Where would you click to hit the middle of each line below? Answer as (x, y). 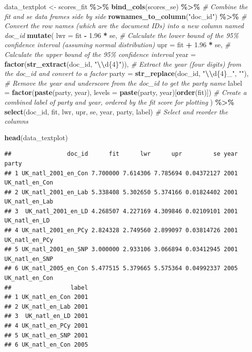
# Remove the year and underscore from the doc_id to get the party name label (123, 83)
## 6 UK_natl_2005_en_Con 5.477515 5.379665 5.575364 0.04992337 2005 (121, 269)
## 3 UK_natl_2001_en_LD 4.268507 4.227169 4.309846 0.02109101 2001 (121, 211)
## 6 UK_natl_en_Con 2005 (46, 345)
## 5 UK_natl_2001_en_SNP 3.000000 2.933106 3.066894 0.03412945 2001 (121, 250)
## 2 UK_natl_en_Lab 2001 (46, 306)
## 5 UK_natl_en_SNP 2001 (46, 335)
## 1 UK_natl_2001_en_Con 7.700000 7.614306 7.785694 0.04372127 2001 (121, 173)
